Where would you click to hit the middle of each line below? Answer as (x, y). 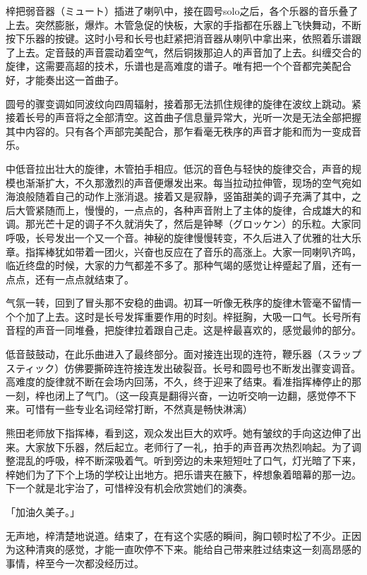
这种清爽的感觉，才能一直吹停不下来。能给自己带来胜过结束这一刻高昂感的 (188, 549)
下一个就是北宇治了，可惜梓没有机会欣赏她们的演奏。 (129, 488)
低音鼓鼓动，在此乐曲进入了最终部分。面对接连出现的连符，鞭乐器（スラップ (183, 354)
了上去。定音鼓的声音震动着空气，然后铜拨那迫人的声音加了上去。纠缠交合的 (183, 52)
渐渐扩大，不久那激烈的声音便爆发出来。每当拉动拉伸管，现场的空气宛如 (193, 182)
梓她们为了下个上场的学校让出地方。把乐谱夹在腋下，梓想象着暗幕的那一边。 (183, 474)
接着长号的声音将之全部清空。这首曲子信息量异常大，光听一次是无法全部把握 (183, 117)
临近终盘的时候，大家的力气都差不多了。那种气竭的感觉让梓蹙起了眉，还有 (179, 265)
